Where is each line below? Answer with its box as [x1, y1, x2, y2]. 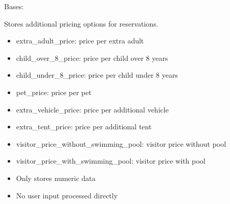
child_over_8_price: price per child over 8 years [16, 52, 168, 63]
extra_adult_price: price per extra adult [16, 35, 144, 46]
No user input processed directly [16, 190, 118, 200]
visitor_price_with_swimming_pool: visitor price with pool [16, 155, 205, 166]
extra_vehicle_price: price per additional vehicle [16, 104, 169, 115]
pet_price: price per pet [16, 86, 91, 97]
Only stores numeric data [16, 172, 96, 183]
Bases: [4, 1, 24, 11]
